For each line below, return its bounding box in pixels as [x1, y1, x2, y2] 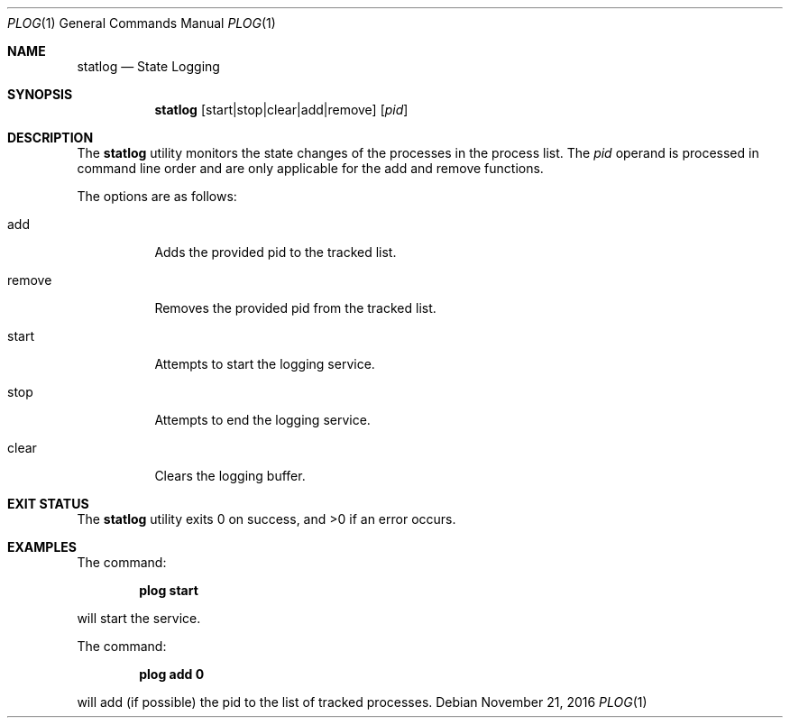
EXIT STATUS [7, 496, 89, 511]
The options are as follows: [77, 188, 237, 204]
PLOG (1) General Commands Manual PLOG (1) [7, 15, 276, 31]
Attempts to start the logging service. [154, 356, 375, 372]
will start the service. [77, 610, 201, 626]
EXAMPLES [7, 539, 77, 555]
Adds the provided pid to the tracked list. [154, 244, 397, 260]
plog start [139, 583, 198, 598]
